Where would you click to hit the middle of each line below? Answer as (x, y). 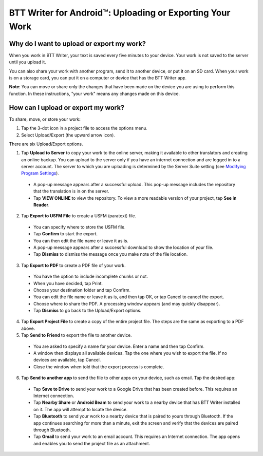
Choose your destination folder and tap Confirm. (82, 290)
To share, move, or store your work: (45, 119)
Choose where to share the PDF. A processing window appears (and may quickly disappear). (127, 304)
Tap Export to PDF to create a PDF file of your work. (74, 265)
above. (28, 328)
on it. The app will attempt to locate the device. (80, 409)
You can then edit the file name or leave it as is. (81, 241)
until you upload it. (28, 62)
